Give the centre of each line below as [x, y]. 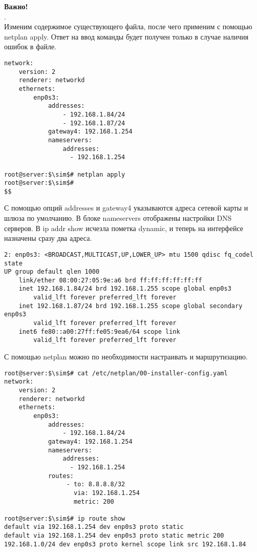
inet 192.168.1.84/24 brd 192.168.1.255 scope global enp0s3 [125, 289]
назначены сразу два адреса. [48, 238]
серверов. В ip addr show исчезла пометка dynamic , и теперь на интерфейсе [124, 228]
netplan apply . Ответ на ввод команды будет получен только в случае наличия [126, 36]
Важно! [16, 6]
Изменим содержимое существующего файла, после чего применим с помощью [128, 26]
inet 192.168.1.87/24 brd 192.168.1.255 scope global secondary [131, 306]
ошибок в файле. [30, 46]
